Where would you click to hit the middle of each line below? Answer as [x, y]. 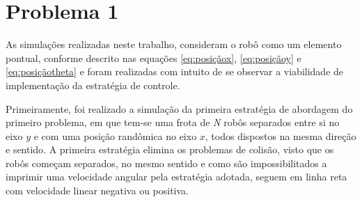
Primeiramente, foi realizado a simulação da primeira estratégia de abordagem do [179, 108]
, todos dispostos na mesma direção [281, 135]
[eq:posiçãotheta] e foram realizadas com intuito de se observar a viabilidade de [175, 71]
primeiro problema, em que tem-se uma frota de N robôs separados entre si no [173, 122]
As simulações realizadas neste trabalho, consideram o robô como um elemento [174, 44]
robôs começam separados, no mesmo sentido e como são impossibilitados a [166, 163]
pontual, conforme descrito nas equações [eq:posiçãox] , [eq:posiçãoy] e [154, 57]
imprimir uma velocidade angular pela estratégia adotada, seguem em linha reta [176, 177]
